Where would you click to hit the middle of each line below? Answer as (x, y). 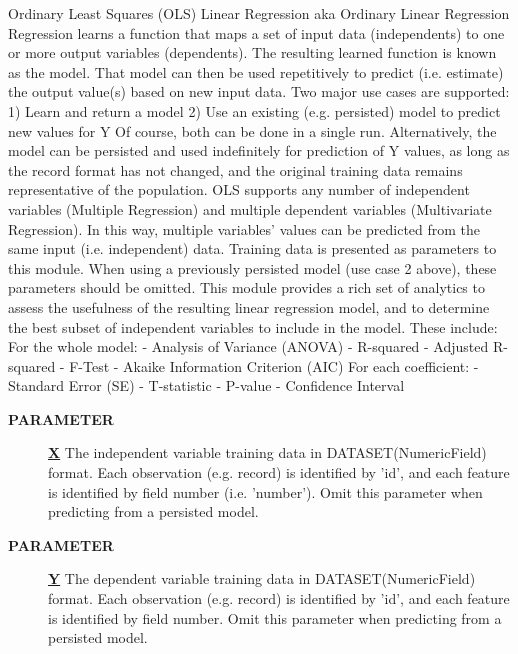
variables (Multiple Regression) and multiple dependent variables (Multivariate (250, 208)
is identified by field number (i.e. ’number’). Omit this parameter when (265, 491)
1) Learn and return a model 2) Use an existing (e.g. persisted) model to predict (254, 110)
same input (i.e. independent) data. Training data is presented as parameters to (252, 248)
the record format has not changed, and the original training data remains (235, 169)
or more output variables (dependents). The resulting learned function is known (252, 52)
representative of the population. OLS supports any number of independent (239, 189)
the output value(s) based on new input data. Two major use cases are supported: (259, 91)
